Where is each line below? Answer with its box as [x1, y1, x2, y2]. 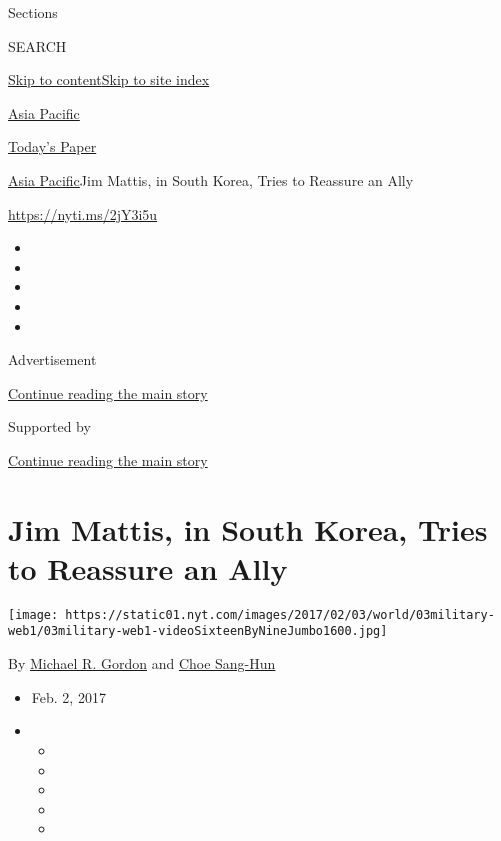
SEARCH [8, 35, 67, 56]
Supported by [8, 416, 91, 437]
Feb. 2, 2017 [31, 686, 106, 707]
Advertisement [8, 349, 97, 370]
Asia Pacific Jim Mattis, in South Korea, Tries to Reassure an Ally [8, 169, 414, 190]
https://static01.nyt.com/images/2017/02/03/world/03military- [65, 607, 495, 622]
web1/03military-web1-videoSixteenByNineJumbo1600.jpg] [8, 624, 388, 639]
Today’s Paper [8, 136, 97, 157]
